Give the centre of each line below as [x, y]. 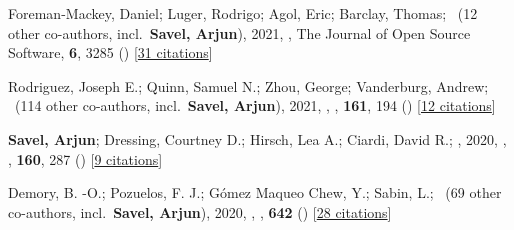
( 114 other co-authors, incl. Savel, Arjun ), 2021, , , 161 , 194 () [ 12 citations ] [255, 105]
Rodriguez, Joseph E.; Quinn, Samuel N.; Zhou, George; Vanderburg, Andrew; [248, 85]
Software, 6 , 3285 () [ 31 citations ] [110, 52]
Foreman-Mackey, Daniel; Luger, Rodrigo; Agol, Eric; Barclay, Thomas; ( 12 [243, 13]
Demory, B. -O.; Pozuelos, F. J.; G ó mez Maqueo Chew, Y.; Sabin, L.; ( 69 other [255, 192]
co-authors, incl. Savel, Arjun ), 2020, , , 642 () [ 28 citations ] [200, 211]
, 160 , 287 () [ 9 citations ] [85, 158]
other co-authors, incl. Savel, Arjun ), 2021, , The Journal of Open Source [239, 32]
